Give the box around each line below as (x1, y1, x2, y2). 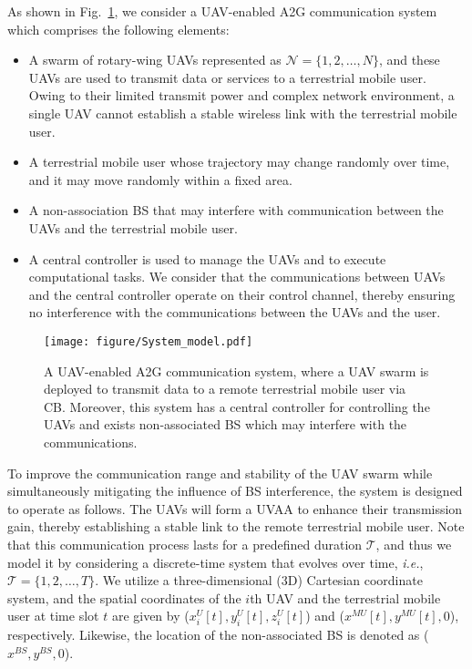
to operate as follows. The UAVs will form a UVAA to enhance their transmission (7, 499, 463, 518)
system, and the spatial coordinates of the (7, 588, 241, 607)
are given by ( (111, 606, 190, 625)
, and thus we (375, 534, 452, 553)
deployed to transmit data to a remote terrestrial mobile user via (44, 379, 406, 398)
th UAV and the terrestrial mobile (250, 588, 441, 607)
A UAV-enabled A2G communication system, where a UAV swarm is (44, 361, 429, 380)
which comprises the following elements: (7, 19, 230, 38)
